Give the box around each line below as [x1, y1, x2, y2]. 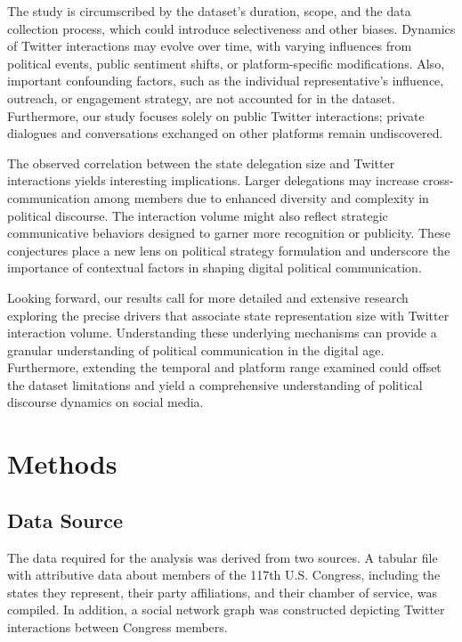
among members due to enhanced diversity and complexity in [93, 188, 429, 207]
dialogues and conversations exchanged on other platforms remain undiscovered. [7, 124, 443, 142]
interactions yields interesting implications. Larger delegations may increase [7, 171, 419, 190]
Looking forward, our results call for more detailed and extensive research [7, 288, 409, 306]
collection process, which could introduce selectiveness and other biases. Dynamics [7, 19, 456, 37]
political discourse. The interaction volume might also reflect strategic [7, 206, 388, 224]
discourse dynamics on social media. [7, 393, 204, 411]
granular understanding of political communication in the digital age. [7, 340, 385, 359]
